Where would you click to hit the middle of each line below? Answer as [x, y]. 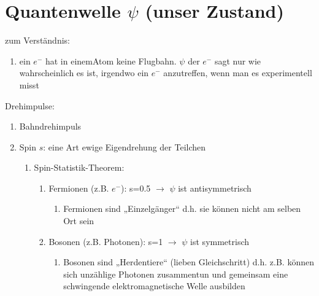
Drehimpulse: [30, 105]
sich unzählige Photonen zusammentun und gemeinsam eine [176, 274]
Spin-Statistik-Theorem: [79, 167]
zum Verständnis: [37, 40]
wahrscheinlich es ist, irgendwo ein [84, 73]
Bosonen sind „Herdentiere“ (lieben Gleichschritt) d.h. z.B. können [189, 262]
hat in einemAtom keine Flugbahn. [111, 60]
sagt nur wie [238, 60]
